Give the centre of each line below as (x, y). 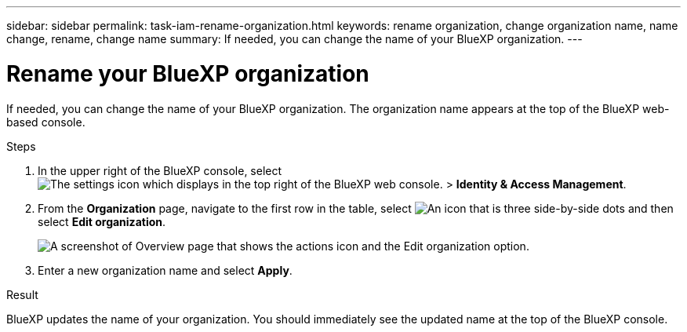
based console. (46, 122)
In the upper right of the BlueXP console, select (160, 170)
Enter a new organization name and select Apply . (165, 270)
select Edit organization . (102, 221)
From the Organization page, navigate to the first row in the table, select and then (356, 208)
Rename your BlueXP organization (188, 73)
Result (22, 294)
